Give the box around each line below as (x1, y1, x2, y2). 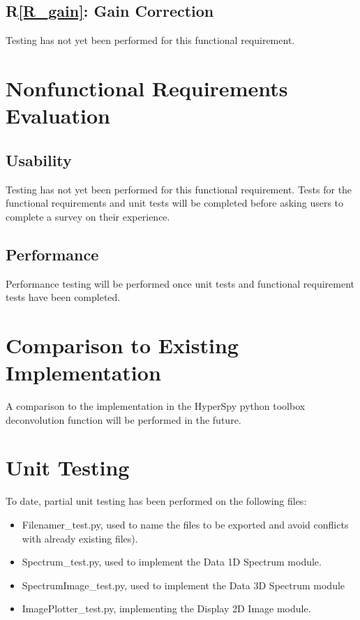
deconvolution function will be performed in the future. (6, 412, 241, 427)
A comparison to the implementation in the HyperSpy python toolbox (6, 399, 306, 413)
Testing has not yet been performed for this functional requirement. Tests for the (6, 182, 352, 196)
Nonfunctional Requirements (6, 73, 288, 102)
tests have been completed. (6, 290, 121, 304)
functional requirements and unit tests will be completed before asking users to (6, 195, 344, 210)
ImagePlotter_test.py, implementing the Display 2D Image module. (22, 601, 311, 616)
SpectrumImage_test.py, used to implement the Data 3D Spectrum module (22, 577, 345, 592)
